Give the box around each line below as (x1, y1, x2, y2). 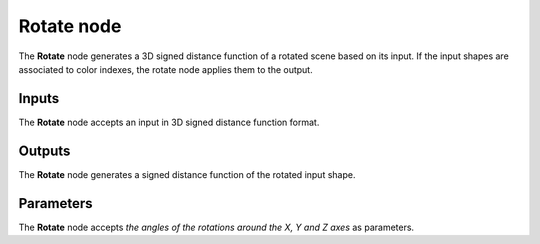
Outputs (18, 142, 71, 159)
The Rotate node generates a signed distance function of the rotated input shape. (18, 168, 356, 180)
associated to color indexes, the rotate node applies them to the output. (18, 63, 314, 75)
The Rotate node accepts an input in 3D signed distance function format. (18, 116, 320, 128)
